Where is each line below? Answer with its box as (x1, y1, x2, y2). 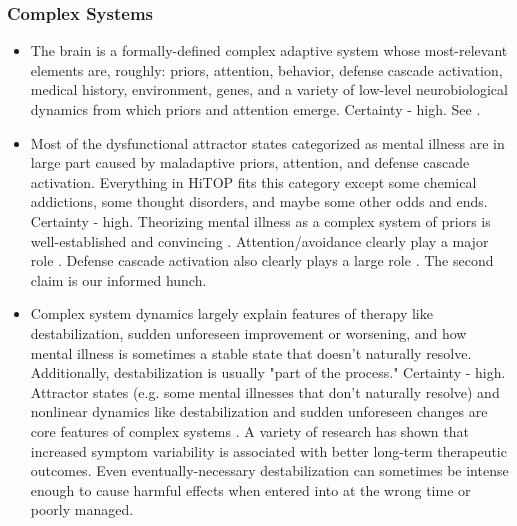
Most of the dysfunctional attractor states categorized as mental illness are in (30, 132, 505, 153)
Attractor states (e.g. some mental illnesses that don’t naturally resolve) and (30, 381, 500, 402)
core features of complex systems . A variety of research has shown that (30, 420, 469, 441)
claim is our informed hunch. (30, 269, 207, 290)
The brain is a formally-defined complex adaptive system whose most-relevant (30, 40, 508, 61)
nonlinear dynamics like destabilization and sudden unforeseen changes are (30, 401, 488, 422)
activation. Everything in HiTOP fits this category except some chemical (30, 171, 477, 192)
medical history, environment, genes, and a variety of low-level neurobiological (30, 79, 508, 100)
